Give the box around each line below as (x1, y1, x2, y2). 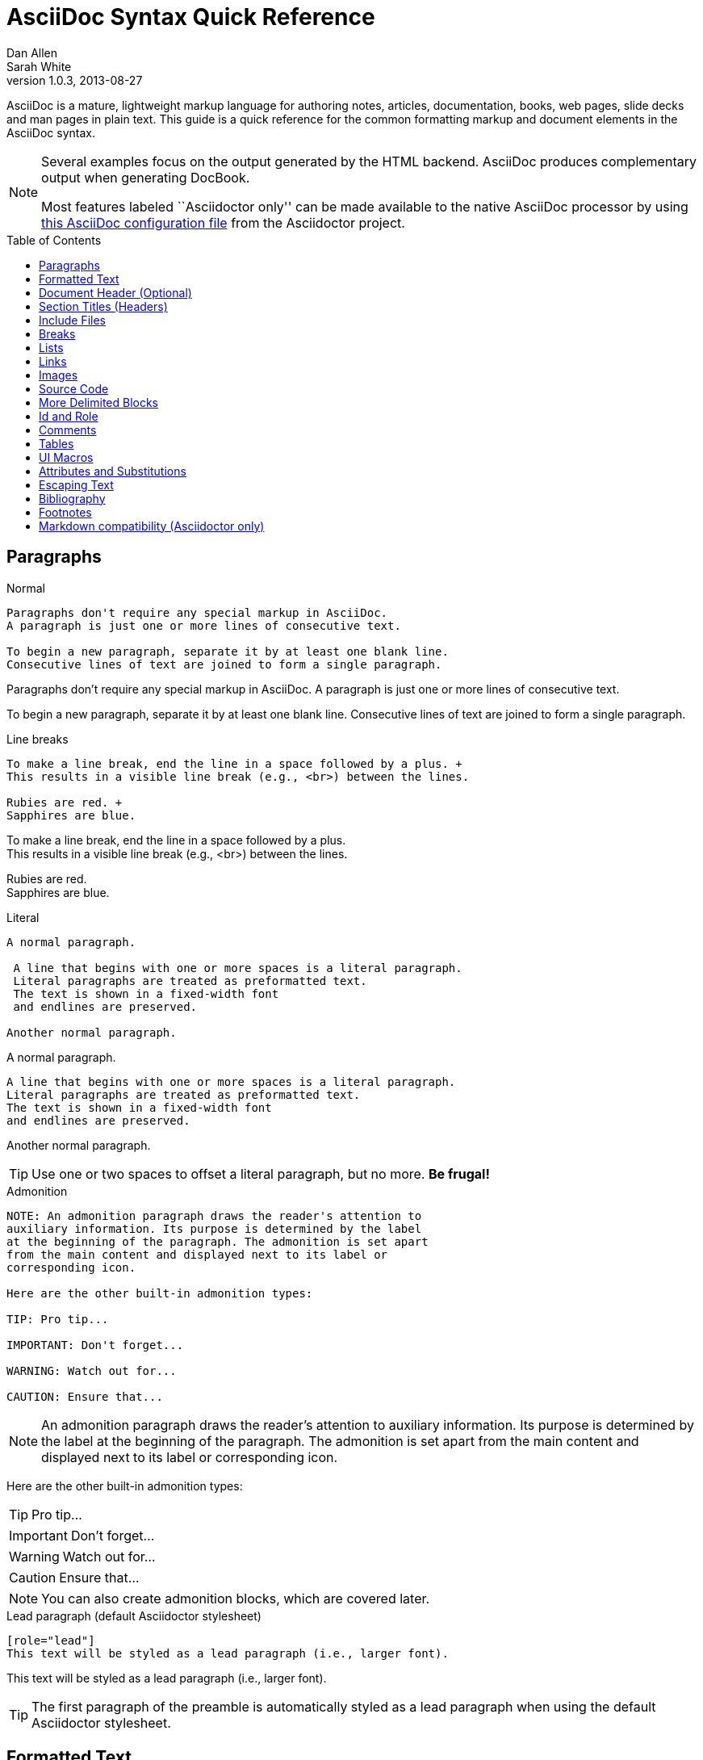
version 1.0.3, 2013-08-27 (6, 73, 143, 87)
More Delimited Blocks (39, 395, 159, 409)
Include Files (39, 312, 106, 327)
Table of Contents (6, 233, 102, 247)
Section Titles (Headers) (39, 299, 168, 313)
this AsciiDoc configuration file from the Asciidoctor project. (41, 214, 405, 231)
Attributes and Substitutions (39, 463, 186, 478)
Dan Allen (6, 45, 58, 60)
